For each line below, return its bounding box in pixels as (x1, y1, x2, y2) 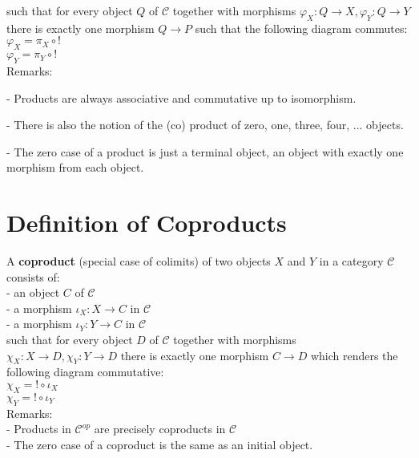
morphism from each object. (6, 159, 144, 176)
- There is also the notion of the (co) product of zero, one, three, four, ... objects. (6, 116, 404, 133)
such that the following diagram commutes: (195, 19, 408, 36)
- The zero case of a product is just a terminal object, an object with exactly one (6, 143, 404, 160)
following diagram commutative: (6, 363, 164, 380)
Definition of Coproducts (6, 206, 287, 239)
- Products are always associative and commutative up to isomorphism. (6, 89, 357, 106)
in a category (319, 253, 384, 270)
